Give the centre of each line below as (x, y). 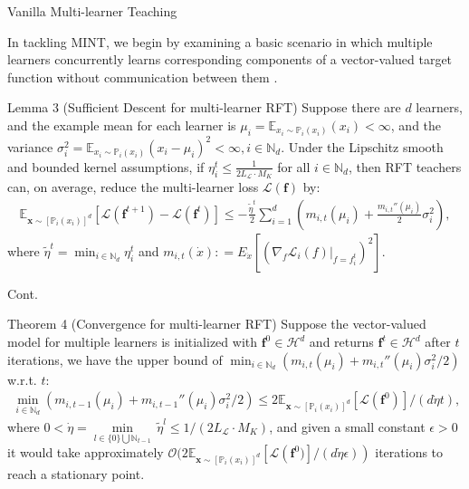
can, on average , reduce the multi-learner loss (133, 187)
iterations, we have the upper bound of (115, 359)
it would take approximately (86, 452)
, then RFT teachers (405, 166)
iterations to (409, 452)
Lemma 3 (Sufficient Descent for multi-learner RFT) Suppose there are (204, 107)
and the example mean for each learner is (122, 125)
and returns (341, 342)
